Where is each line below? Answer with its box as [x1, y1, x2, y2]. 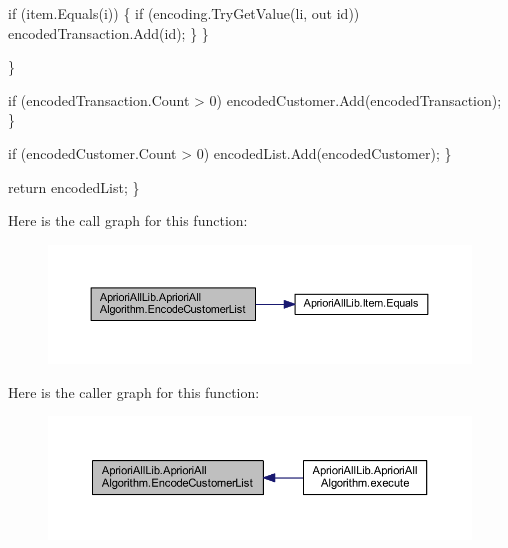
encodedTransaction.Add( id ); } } [8, 22, 209, 43]
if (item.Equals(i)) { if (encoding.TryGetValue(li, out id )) [8, 3, 360, 23]
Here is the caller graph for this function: [8, 381, 260, 402]
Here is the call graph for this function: [8, 210, 248, 231]
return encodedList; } [8, 176, 140, 197]
